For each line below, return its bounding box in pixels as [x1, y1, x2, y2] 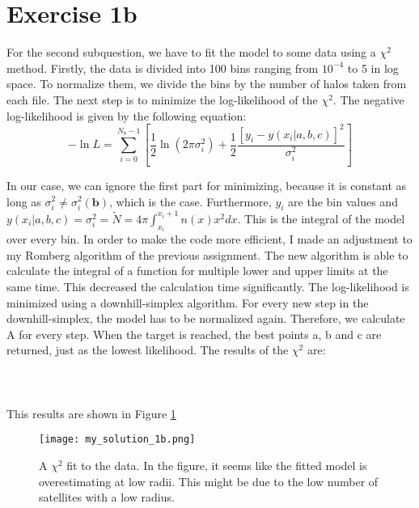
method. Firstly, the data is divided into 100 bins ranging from [6, 59, 319, 76]
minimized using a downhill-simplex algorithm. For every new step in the [6, 294, 369, 311]
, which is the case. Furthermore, [108, 193, 272, 210]
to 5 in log [347, 59, 399, 76]
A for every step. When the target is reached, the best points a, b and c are [6, 325, 382, 342]
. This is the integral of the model [237, 210, 405, 226]
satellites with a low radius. [39, 489, 175, 506]
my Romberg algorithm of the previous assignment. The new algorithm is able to [6, 246, 408, 263]
